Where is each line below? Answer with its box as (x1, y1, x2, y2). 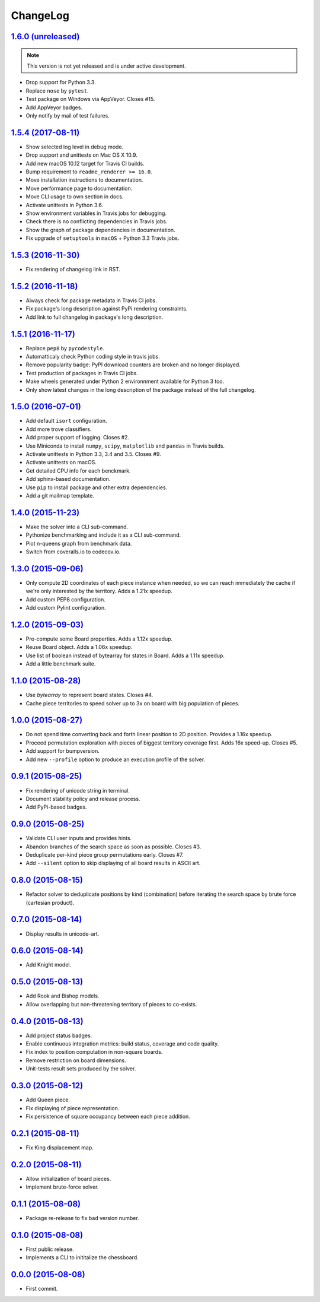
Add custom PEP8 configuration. (25, 595, 106, 603)
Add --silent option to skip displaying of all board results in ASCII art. (25, 860, 201, 867)
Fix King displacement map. (25, 1143, 94, 1151)
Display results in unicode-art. (25, 930, 100, 937)
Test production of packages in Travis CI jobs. (25, 369, 139, 376)
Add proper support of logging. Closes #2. (25, 434, 130, 441)
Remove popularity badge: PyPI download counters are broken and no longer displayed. (25, 361, 241, 368)
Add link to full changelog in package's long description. (25, 313, 164, 321)
